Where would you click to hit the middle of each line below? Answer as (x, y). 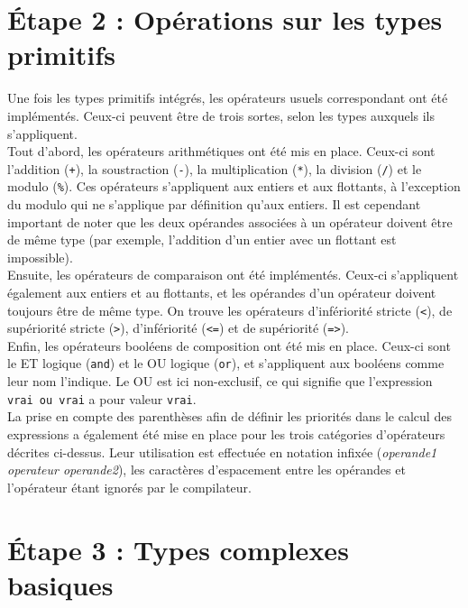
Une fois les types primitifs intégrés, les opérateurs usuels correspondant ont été (228, 98)
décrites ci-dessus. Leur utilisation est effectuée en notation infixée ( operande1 (222, 451)
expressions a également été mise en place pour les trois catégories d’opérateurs (226, 433)
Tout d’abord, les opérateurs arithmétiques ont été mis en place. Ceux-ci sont (221, 151)
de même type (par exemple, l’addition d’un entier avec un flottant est (202, 240)
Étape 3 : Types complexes (178, 549)
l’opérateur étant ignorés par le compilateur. (129, 487)
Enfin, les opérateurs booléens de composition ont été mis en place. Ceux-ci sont (229, 345)
